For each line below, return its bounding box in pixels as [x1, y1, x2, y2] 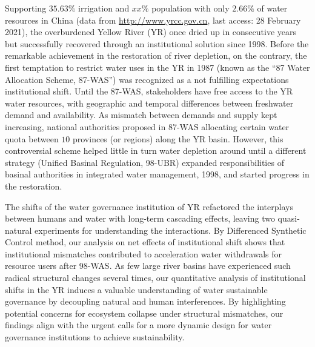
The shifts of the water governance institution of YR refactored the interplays [5, 200, 293, 213]
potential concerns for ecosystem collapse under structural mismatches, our [5, 306, 283, 319]
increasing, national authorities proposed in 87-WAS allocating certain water [5, 120, 290, 133]
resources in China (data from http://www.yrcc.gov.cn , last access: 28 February [5, 13, 301, 26]
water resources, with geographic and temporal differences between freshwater [5, 96, 294, 109]
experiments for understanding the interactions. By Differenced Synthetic [35, 223, 307, 236]
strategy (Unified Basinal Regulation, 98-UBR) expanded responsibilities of [5, 156, 284, 168]
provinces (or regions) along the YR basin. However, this [72, 132, 283, 145]
